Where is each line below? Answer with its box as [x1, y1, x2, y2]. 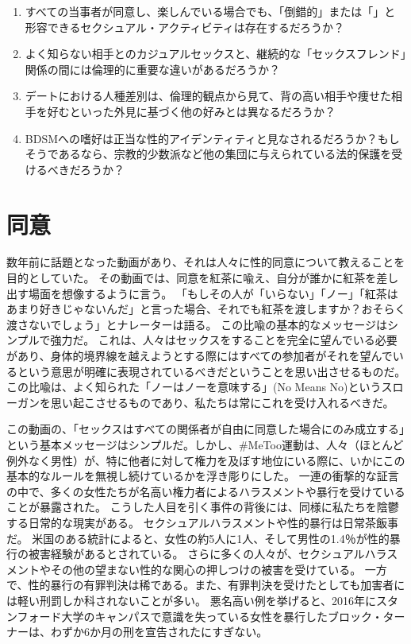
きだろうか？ [58, 161, 125, 177]
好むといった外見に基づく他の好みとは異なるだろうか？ [47, 103, 336, 119]
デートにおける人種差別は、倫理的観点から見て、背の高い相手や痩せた [25, 87, 392, 104]
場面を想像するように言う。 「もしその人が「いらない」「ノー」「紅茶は [28, 285, 398, 301]
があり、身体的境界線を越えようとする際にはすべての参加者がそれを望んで [6, 347, 393, 364]
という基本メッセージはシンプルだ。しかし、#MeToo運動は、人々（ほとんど [6, 436, 404, 452]
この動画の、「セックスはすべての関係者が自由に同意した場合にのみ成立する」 [6, 421, 405, 437]
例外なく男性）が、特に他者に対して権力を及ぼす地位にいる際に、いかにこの [6, 452, 405, 468]
